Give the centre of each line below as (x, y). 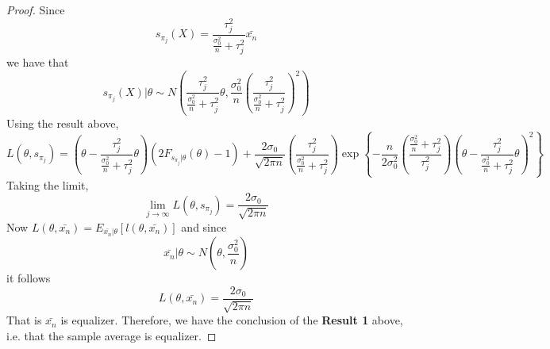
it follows (29, 278)
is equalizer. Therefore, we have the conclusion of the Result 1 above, (232, 320)
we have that (38, 62)
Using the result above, (63, 123)
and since (204, 226)
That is (24, 320)
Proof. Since (36, 10)
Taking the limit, (48, 184)
